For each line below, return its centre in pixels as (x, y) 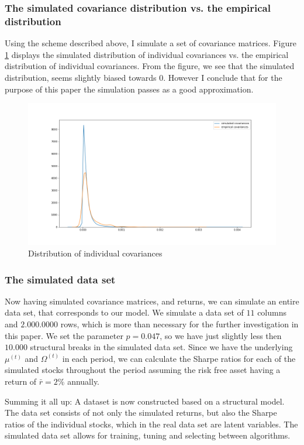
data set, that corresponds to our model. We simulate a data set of (124, 312)
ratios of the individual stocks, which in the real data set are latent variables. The (151, 424)
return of (21, 381)
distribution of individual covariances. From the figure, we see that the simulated (150, 66)
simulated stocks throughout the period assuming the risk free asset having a (143, 370)
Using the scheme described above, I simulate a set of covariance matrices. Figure (151, 43)
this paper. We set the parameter (64, 335)
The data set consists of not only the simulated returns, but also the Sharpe (141, 413)
